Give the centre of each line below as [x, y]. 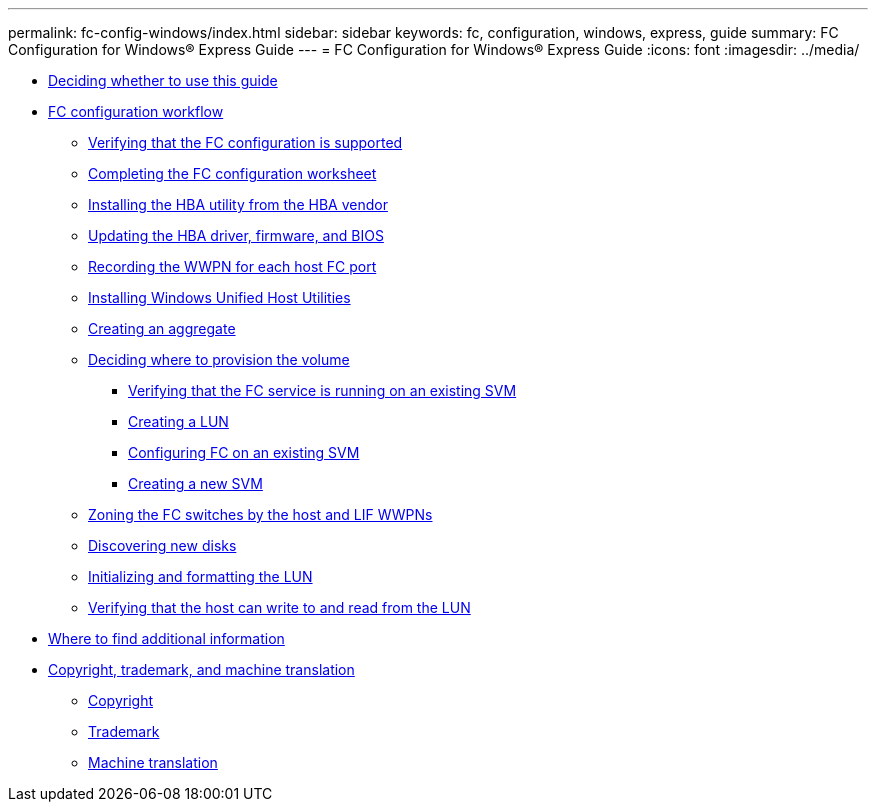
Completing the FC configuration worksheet [232, 173]
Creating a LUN [178, 421]
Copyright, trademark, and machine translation [201, 669]
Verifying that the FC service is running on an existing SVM [322, 390]
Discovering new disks [162, 545]
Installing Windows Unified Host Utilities [219, 297]
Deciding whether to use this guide [163, 80]
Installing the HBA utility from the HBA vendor [238, 204]
